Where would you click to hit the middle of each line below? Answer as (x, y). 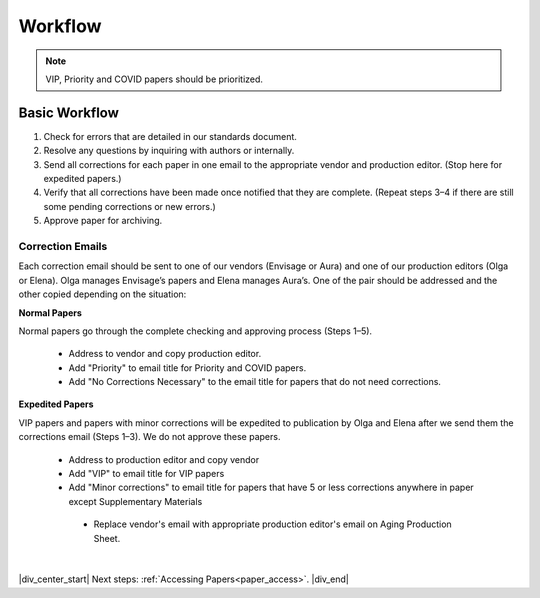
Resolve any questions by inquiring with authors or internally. (169, 151)
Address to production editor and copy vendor (164, 459)
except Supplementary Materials (135, 501)
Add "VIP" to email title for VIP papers (146, 474)
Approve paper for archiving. (103, 221)
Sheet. (107, 538)
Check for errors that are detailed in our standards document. (170, 136)
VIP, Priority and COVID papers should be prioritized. (154, 79)
